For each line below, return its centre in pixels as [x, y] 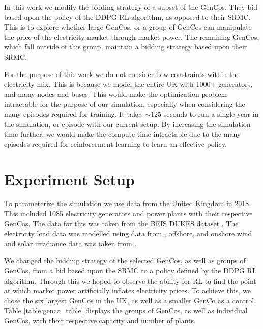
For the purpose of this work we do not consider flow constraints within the [122, 74]
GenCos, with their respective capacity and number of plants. [100, 320]
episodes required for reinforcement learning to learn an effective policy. [115, 144]
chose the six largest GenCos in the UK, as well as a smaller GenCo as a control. [130, 300]
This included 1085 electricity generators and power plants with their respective [128, 213]
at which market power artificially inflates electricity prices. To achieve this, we [127, 290]
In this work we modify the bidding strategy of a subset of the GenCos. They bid [131, 7]
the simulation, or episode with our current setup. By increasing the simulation [127, 124]
